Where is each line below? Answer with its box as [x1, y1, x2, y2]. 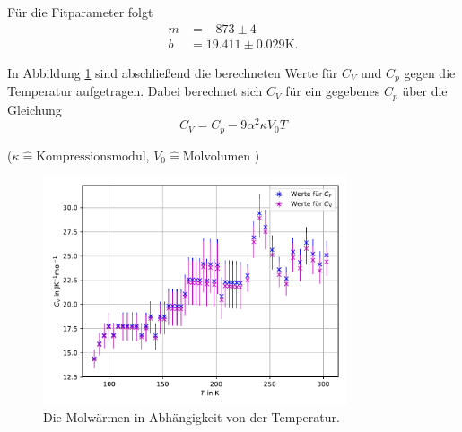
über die [402, 82, 448, 100]
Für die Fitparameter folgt [7, 3, 153, 21]
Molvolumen [182, 150, 251, 163]
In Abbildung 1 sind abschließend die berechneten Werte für [7, 63, 338, 82]
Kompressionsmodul [36, 150, 146, 163]
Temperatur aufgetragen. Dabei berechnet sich [7, 82, 263, 100]
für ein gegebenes [285, 82, 380, 100]
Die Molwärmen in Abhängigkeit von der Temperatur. [43, 408, 340, 427]
